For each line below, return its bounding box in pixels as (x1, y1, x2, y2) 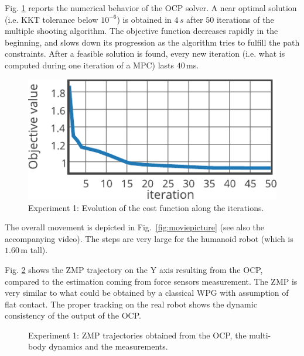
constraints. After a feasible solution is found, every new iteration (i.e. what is (5, 47, 285, 60)
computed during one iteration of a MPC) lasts (5, 58, 175, 71)
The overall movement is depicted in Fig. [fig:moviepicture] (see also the (5, 221, 265, 233)
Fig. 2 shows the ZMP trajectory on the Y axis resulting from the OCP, (5, 263, 263, 275)
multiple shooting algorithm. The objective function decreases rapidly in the (5, 25, 278, 37)
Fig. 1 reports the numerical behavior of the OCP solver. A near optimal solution (5, 2, 297, 13)
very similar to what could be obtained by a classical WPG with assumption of (5, 286, 289, 299)
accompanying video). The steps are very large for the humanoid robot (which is (5, 232, 293, 244)
